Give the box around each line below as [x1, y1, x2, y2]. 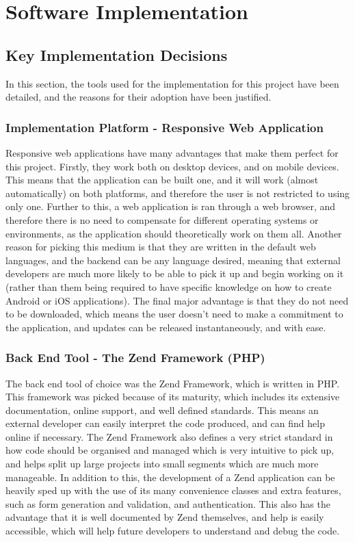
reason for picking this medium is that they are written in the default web [5, 240, 316, 254]
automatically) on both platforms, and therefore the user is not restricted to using [5, 185, 350, 200]
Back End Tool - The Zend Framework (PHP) [5, 349, 265, 366]
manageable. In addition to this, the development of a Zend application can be [5, 469, 335, 484]
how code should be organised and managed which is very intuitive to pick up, [5, 443, 334, 457]
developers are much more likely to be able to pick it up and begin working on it [5, 266, 344, 281]
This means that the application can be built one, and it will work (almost [5, 172, 319, 187]
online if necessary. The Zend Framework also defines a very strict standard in [5, 429, 333, 443]
